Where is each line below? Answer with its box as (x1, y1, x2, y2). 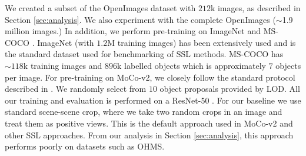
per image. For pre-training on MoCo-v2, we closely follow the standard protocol (5, 71, 295, 83)
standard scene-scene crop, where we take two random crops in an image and (5, 105, 282, 118)
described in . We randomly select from (5, 82, 147, 95)
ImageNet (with (37, 36, 94, 48)
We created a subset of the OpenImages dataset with (5, 2, 196, 14)
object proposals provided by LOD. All (159, 82, 300, 95)
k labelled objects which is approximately (117, 59, 266, 71)
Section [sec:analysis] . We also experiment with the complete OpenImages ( (5, 13, 276, 25)
